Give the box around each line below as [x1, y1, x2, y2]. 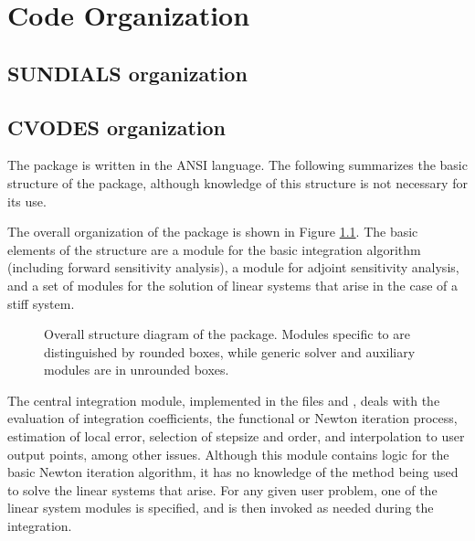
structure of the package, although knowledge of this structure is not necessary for [7, 173, 468, 192]
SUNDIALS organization [7, 58, 248, 87]
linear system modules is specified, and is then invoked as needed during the [7, 498, 434, 517]
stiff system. [7, 293, 75, 313]
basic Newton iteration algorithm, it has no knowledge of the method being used [7, 462, 459, 482]
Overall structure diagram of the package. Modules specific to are [44, 324, 410, 344]
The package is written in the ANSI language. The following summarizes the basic [7, 155, 468, 175]
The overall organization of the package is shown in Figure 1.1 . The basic [7, 222, 418, 241]
